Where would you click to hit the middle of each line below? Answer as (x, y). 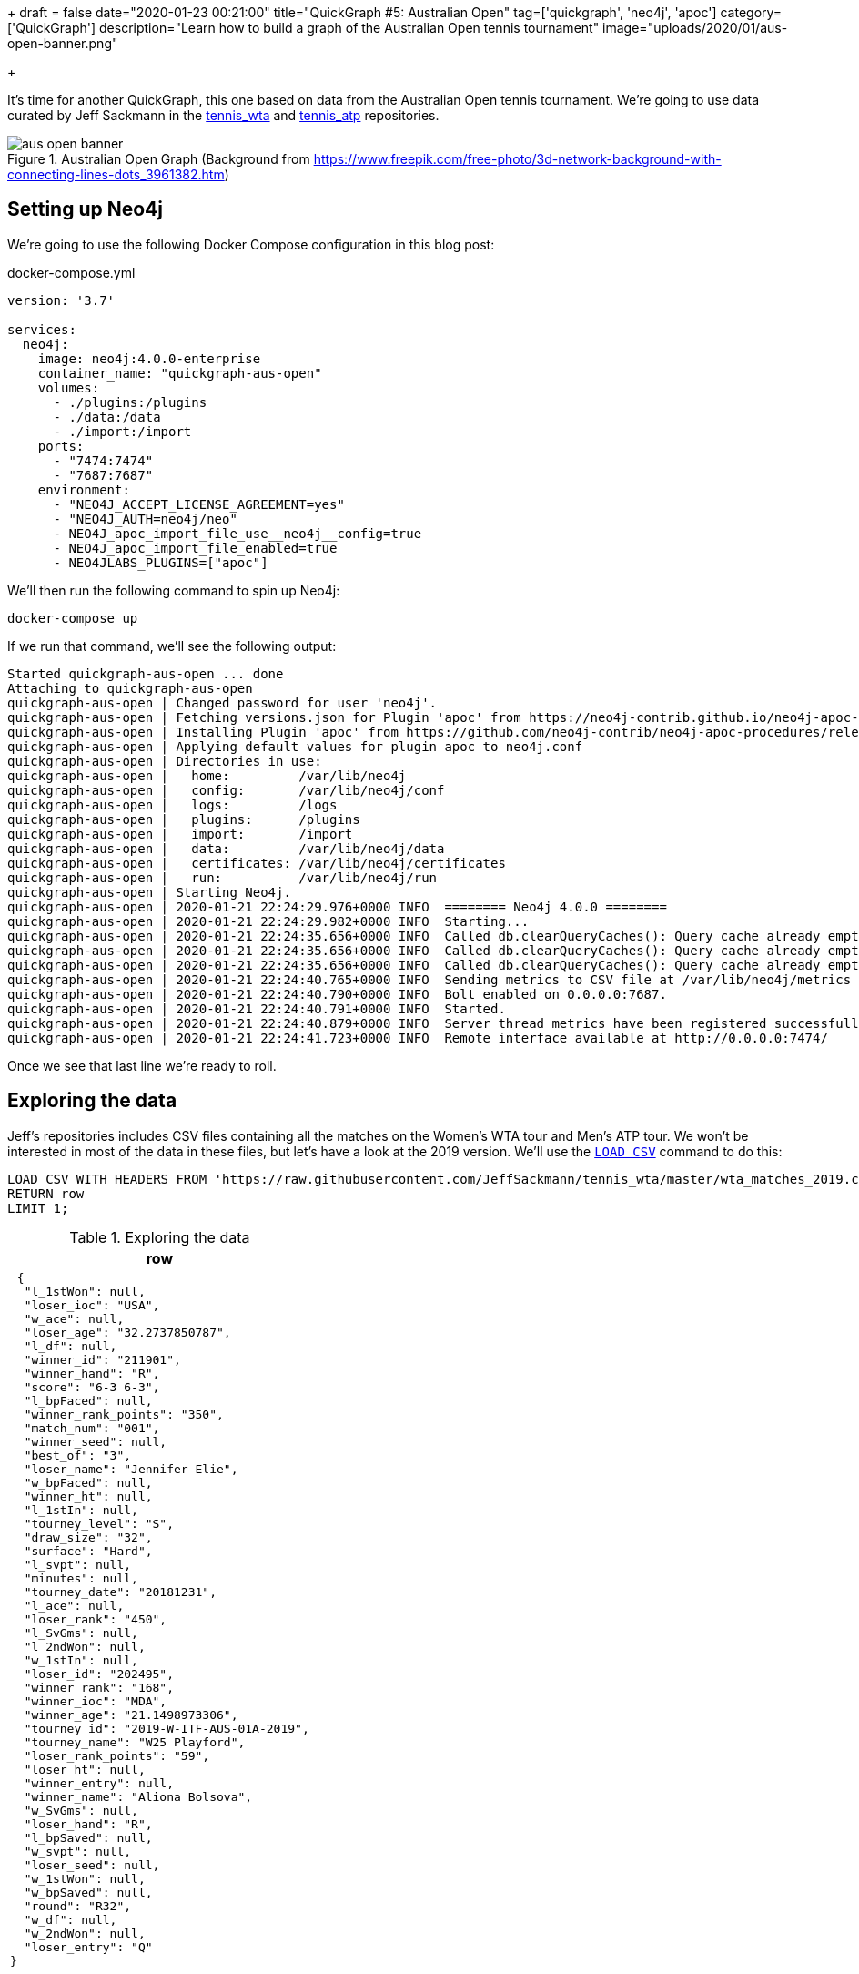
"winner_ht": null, (88, 1496)
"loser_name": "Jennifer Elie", (131, 1469)
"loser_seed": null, (92, 1865)
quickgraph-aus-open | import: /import (180, 834)
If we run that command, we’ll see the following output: (172, 646)
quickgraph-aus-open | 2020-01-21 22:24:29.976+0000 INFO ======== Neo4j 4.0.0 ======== (337, 906)
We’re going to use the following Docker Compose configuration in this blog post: (251, 244)
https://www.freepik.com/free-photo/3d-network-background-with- (517, 159)
